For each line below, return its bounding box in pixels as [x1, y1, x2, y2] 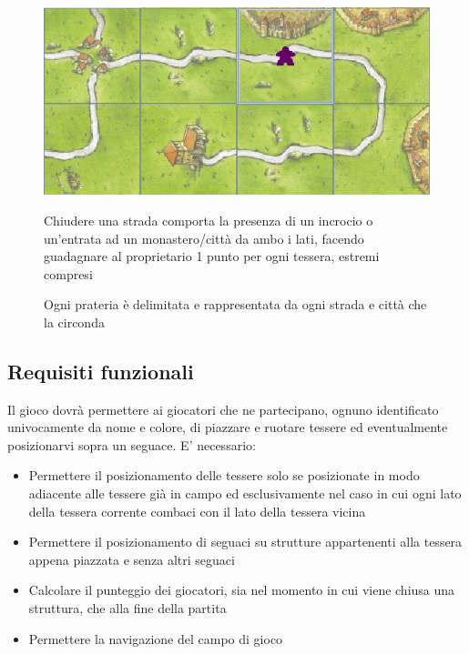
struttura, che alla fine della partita [28, 599, 227, 618]
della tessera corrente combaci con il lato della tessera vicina [28, 501, 366, 520]
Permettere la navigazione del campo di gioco [28, 629, 283, 648]
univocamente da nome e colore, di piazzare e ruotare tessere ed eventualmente [7, 418, 448, 437]
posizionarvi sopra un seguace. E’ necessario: [7, 435, 256, 454]
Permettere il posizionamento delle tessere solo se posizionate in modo [28, 466, 420, 485]
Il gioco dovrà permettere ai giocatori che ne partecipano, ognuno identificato [7, 399, 439, 418]
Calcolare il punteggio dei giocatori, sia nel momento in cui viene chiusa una [28, 580, 455, 599]
